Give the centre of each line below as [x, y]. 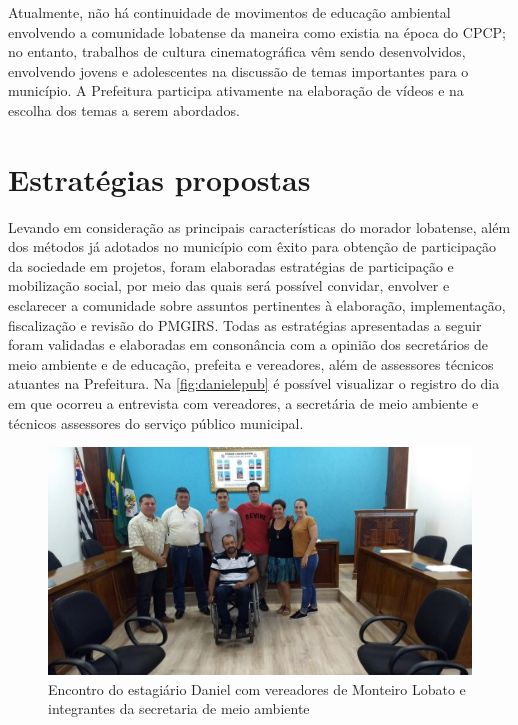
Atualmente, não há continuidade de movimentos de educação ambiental [229, 12]
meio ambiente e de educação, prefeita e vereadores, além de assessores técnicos [251, 363]
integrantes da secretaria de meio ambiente [179, 708]
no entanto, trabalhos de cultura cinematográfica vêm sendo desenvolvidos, [237, 51]
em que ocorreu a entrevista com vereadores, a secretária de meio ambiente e [243, 403]
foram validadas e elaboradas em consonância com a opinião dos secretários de [248, 344]
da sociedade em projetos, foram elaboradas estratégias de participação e [231, 265]
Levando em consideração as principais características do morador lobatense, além [259, 226]
